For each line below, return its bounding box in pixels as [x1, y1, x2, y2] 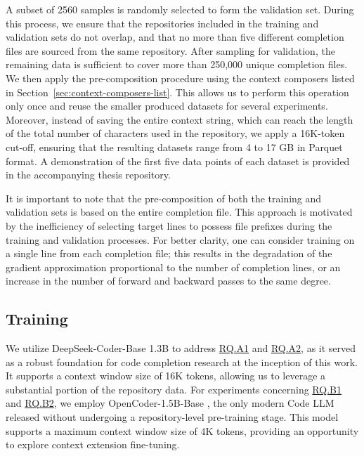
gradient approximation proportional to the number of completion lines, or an [6, 259, 341, 274]
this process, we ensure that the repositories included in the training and [6, 15, 319, 30]
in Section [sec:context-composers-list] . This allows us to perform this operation [6, 84, 349, 99]
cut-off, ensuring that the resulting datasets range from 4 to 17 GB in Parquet [6, 139, 343, 154]
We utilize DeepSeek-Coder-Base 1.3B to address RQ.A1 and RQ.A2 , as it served [6, 341, 356, 356]
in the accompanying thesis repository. [6, 167, 171, 182]
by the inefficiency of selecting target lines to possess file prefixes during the [6, 218, 332, 233]
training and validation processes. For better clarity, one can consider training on [6, 232, 355, 247]
